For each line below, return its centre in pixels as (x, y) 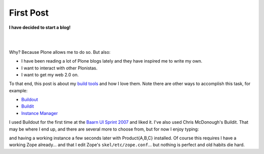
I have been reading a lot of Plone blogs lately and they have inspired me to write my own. (112, 61)
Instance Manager (40, 113)
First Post (29, 13)
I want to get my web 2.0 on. (50, 75)
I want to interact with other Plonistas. (59, 68)
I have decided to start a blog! (40, 27)
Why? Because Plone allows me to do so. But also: (60, 52)
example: (18, 90)
